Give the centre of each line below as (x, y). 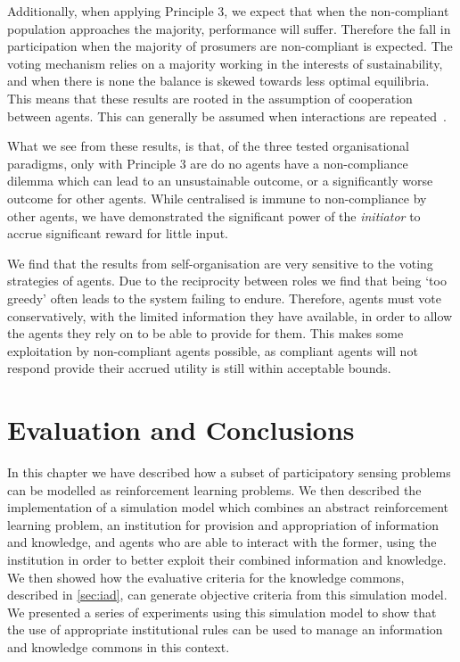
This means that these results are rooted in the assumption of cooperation (210, 98)
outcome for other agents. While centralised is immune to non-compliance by (217, 198)
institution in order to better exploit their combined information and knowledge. (227, 559)
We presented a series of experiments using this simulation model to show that (222, 612)
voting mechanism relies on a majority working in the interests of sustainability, (225, 63)
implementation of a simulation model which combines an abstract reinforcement (228, 507)
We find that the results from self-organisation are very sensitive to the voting (220, 263)
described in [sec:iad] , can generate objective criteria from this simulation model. (227, 595)
